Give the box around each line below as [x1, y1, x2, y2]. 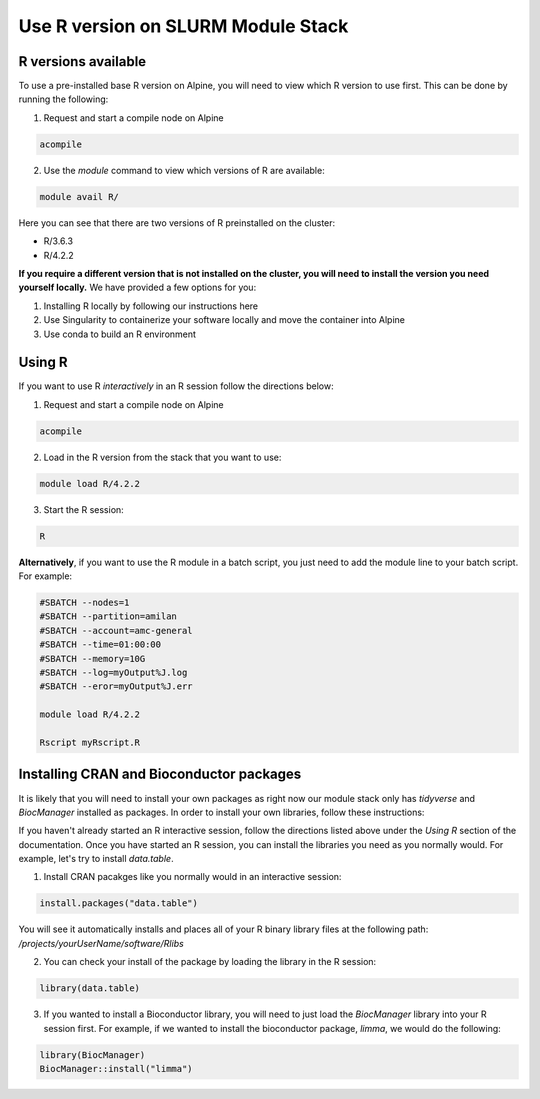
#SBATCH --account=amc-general [39, 625, 194, 636]
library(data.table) [39, 983, 140, 994]
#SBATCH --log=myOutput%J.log [39, 667, 188, 679]
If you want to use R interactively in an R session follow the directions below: [18, 380, 334, 392]
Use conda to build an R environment [43, 328, 197, 340]
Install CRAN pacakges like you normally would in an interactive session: [43, 871, 342, 883]
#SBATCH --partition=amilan [39, 611, 177, 622]
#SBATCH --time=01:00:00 [39, 639, 162, 650]
